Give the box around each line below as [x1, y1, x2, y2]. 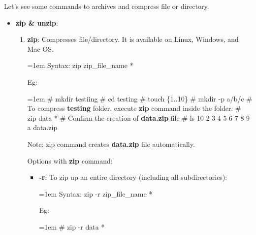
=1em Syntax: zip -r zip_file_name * [39, 188, 153, 199]
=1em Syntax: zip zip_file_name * [27, 60, 133, 70]
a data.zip [27, 122, 58, 133]
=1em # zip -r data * [39, 221, 105, 232]
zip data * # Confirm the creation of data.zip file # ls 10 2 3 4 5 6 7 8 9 [27, 112, 250, 123]
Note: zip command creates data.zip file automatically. [27, 138, 195, 149]
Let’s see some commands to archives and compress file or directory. [4, 1, 209, 11]
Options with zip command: [27, 155, 113, 166]
